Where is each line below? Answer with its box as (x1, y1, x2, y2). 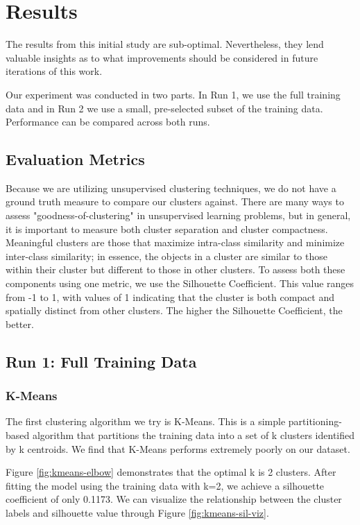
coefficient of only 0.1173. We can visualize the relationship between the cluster (6, 492, 342, 506)
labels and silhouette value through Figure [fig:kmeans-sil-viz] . (6, 505, 269, 519)
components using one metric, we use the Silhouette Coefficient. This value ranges (6, 276, 354, 291)
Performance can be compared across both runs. (6, 114, 210, 129)
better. (6, 316, 34, 331)
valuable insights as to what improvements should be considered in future (6, 50, 318, 64)
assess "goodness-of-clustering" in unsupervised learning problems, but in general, (6, 208, 351, 223)
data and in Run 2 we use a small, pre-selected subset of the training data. (6, 101, 323, 115)
